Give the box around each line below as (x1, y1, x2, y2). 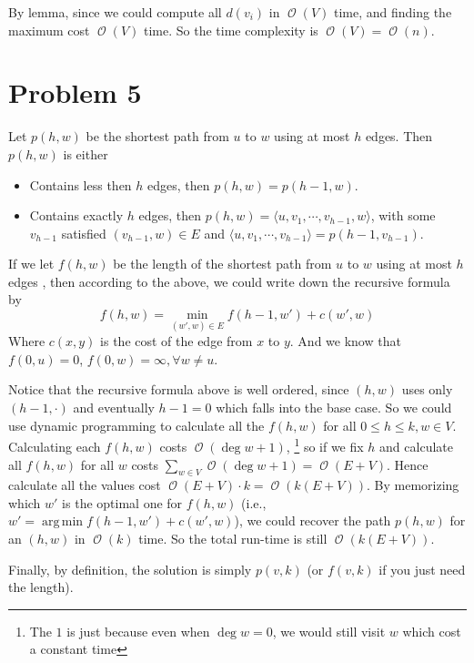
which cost (402, 621, 461, 640)
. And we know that (289, 331, 401, 351)
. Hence (387, 454, 429, 474)
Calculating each (8, 436, 101, 455)
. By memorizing (367, 475, 459, 495)
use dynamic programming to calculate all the (8, 415, 265, 434)
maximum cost (8, 20, 90, 39)
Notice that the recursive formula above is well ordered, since (8, 380, 349, 399)
